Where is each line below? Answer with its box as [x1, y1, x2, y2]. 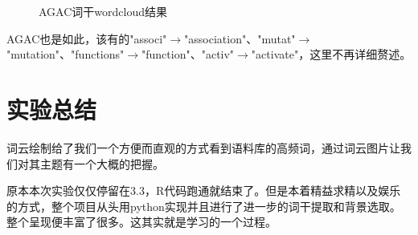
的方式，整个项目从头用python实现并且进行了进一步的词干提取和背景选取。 [6, 197, 401, 214]
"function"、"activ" [141, 46, 235, 63]
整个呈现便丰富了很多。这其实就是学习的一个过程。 [6, 213, 277, 230]
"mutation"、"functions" [6, 46, 125, 63]
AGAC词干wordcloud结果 [39, 3, 167, 19]
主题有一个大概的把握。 [39, 155, 164, 172]
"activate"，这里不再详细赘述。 [251, 46, 412, 63]
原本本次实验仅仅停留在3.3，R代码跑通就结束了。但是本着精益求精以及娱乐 [6, 182, 401, 199]
